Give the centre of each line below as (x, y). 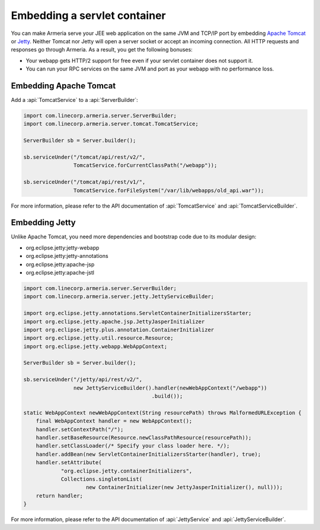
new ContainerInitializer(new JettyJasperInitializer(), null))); (185, 487)
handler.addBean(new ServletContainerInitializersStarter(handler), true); (148, 454)
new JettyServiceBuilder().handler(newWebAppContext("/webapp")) (170, 388)
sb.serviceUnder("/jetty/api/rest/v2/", (83, 380)
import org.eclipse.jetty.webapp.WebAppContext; (95, 346)
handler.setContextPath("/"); (80, 429)
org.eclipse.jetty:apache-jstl (60, 272)
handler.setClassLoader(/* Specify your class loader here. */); (133, 446)
